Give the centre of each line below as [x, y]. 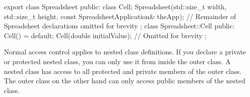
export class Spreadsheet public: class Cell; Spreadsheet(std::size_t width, [115, 6]
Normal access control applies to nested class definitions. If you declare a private [125, 52]
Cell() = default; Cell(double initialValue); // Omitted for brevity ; [105, 35]
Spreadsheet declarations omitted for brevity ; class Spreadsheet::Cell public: [119, 26]
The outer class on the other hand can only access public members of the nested [125, 81]
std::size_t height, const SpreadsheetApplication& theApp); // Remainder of [120, 16]
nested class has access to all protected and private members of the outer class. [123, 71]
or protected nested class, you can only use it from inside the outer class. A [117, 61]
